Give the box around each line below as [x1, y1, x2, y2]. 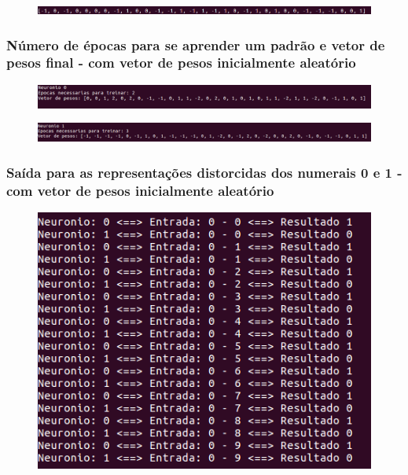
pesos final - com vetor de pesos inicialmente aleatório [6, 53, 356, 72]
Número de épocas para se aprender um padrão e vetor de [6, 35, 385, 54]
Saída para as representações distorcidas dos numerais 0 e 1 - [6, 162, 402, 182]
